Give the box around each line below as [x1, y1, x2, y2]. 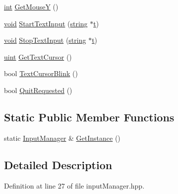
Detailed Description [4, 157, 113, 172]
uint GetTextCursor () [4, 51, 72, 62]
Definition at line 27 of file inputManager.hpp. [4, 180, 145, 191]
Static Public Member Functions [4, 109, 175, 124]
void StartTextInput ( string [4, 18, 88, 28]
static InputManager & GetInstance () [4, 132, 120, 143]
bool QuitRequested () [4, 85, 72, 95]
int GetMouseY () [4, 1, 59, 11]
